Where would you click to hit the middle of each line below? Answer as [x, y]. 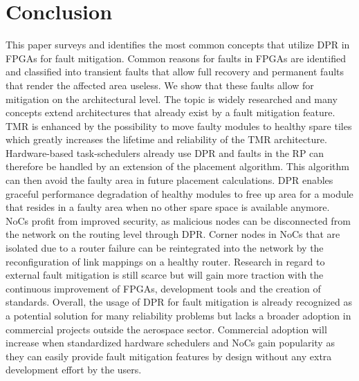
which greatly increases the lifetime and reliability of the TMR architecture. [166, 139]
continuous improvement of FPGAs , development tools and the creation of [163, 288]
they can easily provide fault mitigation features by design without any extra [169, 356]
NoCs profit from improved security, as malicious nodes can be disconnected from [178, 220]
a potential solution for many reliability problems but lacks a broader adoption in [178, 315]
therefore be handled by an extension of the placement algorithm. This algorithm [177, 166]
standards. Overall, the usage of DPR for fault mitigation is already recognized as [179, 302]
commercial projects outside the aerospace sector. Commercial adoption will [166, 329]
